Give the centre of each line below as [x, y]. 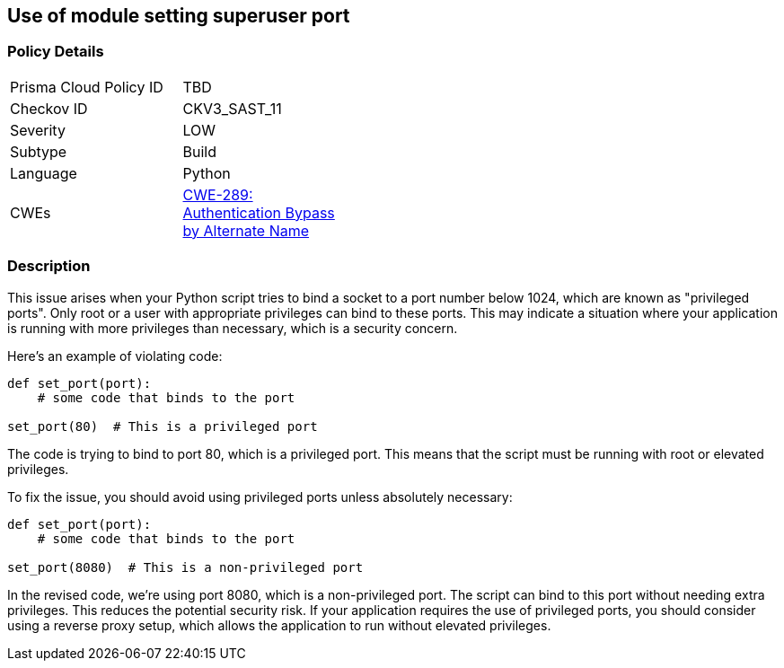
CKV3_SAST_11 [232, 108]
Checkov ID [49, 108]
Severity [38, 130]
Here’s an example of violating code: [115, 356]
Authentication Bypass [259, 212]
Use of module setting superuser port [179, 16]
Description [49, 266]
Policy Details [56, 52]
